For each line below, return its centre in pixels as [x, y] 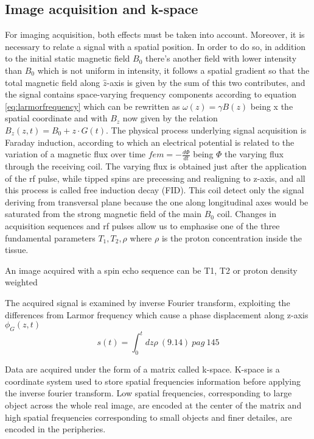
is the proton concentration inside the [232, 237]
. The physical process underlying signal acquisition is [206, 130]
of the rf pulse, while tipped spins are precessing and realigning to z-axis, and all [155, 178]
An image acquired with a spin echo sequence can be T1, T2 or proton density [151, 270]
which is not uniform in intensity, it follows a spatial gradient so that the [173, 70]
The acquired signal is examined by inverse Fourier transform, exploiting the [148, 302]
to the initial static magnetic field [68, 58]
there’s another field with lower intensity [221, 58]
